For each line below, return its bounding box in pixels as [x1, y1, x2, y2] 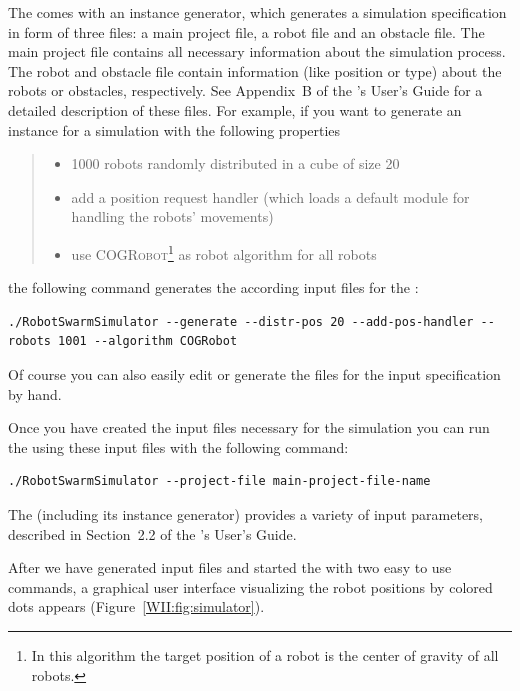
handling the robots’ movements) [71, 206, 274, 227]
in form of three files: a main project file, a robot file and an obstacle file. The [8, 21, 485, 42]
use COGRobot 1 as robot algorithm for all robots [71, 240, 377, 264]
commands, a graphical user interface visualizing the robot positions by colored [8, 576, 493, 597]
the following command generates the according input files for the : [8, 277, 419, 298]
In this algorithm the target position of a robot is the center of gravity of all [31, 644, 499, 665]
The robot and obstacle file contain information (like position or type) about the [8, 60, 502, 81]
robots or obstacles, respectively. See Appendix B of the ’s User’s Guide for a [8, 80, 483, 101]
